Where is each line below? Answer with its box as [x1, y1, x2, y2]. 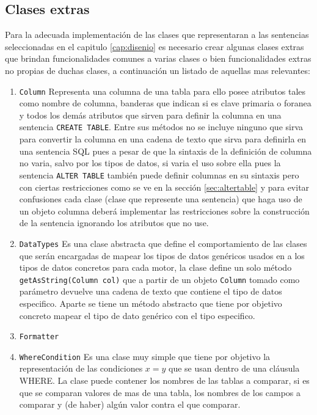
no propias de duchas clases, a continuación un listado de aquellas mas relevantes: [5, 64, 310, 76]
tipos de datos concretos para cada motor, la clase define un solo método [19, 261, 292, 274]
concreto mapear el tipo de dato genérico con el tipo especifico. [19, 309, 255, 321]
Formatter [19, 332, 59, 342]
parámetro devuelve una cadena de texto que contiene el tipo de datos [19, 285, 282, 298]
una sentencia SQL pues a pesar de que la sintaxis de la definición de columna [19, 144, 312, 157]
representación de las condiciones [19, 362, 143, 375]
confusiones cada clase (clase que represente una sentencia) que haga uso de [19, 193, 302, 205]
